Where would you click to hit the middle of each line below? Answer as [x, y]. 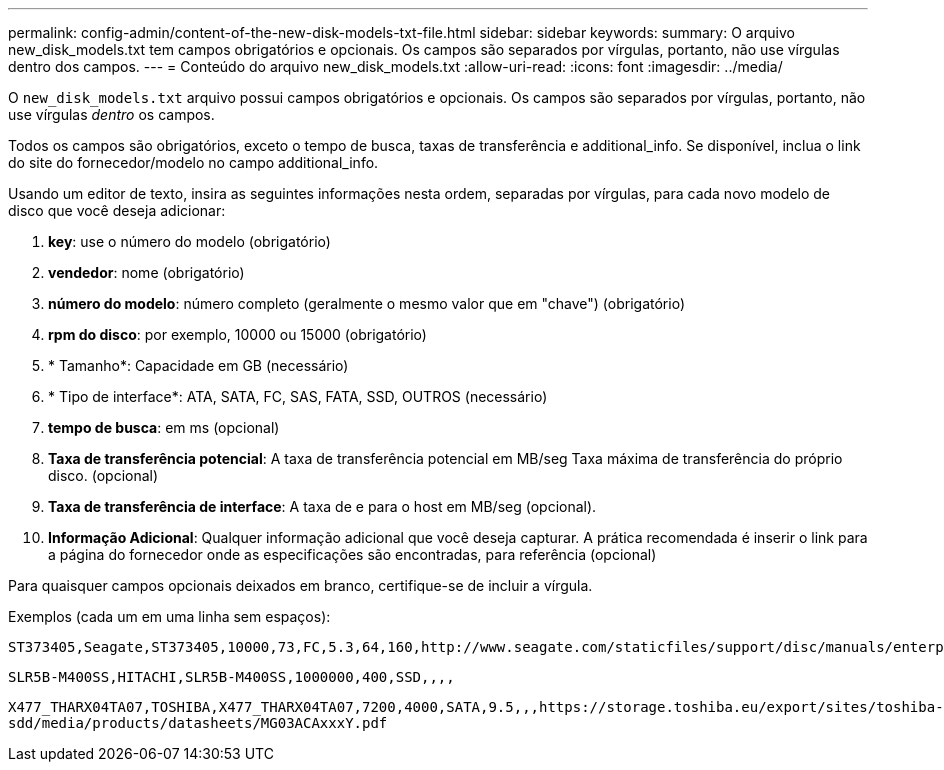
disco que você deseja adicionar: [117, 210]
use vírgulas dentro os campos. [111, 114]
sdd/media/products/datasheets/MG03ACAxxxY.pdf [198, 723]
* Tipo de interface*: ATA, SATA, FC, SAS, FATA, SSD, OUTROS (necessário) [298, 396]
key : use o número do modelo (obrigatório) [189, 241]
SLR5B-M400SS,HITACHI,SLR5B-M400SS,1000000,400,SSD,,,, [231, 677]
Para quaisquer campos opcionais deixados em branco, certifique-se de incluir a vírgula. [300, 585]
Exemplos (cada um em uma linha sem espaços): [169, 616]
